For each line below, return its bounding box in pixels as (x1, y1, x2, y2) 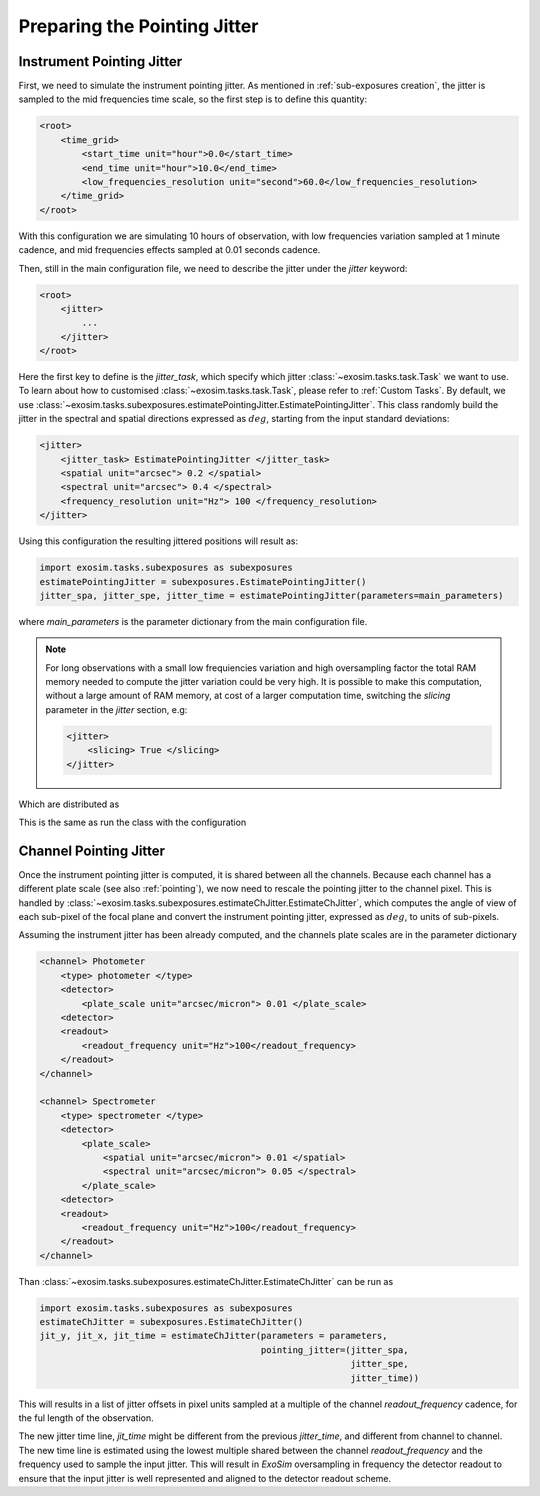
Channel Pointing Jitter (18, 842, 165, 859)
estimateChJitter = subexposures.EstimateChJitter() (39, 1316, 304, 1328)
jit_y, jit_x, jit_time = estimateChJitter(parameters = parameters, (39, 1330, 388, 1342)
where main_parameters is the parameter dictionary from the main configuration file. (18, 615, 368, 627)
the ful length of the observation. (18, 1411, 154, 1424)
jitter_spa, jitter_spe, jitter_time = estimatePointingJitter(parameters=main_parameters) (39, 590, 504, 601)
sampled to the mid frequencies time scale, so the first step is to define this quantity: (18, 93, 368, 105)
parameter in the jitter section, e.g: (45, 703, 188, 715)
